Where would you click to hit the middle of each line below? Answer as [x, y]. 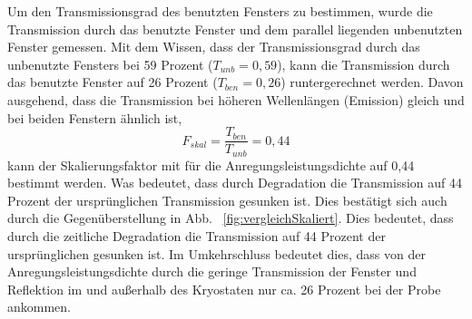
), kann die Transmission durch [364, 64]
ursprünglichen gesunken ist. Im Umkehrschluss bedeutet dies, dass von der [216, 253]
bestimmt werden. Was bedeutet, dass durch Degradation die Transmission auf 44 [235, 183]
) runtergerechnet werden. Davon [372, 82]
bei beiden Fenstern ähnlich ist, [95, 117]
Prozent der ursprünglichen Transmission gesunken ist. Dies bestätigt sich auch [227, 200]
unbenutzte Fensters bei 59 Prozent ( [110, 64]
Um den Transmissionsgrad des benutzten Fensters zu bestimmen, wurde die [220, 11]
